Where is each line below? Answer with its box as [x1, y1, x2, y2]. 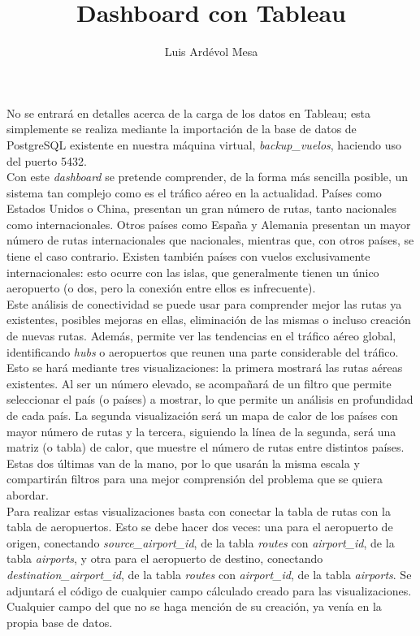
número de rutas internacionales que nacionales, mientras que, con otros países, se [6, 231, 414, 249]
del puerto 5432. [6, 152, 87, 169]
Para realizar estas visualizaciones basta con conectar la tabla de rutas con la [6, 502, 391, 519]
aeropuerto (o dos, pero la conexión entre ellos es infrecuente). [6, 279, 316, 296]
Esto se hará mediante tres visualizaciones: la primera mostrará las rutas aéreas [6, 359, 403, 376]
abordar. [6, 486, 49, 503]
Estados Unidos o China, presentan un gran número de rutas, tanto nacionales [6, 200, 396, 217]
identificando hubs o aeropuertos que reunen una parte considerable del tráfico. [6, 343, 399, 360]
